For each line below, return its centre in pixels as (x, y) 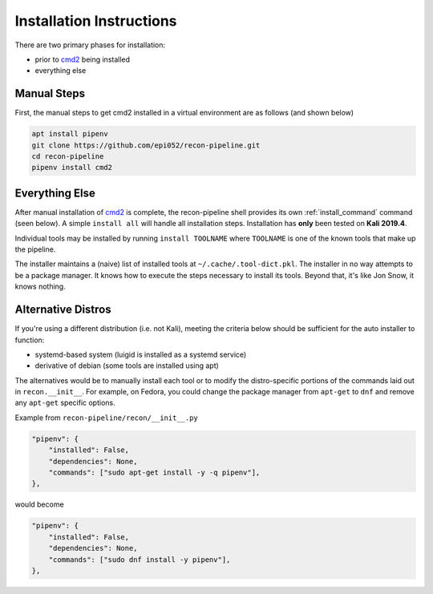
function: (30, 340)
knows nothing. (40, 287)
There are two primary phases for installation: (90, 45)
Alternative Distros (63, 310)
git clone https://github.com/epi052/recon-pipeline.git (146, 145)
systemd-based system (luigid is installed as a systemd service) (141, 354)
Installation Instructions (96, 21)
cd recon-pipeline (68, 156)
